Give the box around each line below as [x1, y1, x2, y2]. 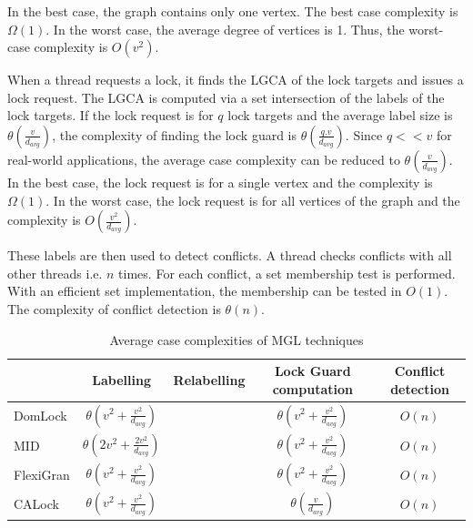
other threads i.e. [7, 263, 103, 282]
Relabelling [173, 370, 246, 389]
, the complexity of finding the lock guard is [52, 125, 297, 144]
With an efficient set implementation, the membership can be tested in [7, 281, 402, 300]
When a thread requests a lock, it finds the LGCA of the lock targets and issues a [7, 70, 464, 89]
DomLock [14, 406, 67, 425]
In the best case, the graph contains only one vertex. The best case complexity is [7, 2, 458, 20]
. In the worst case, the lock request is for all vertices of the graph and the [45, 190, 460, 209]
